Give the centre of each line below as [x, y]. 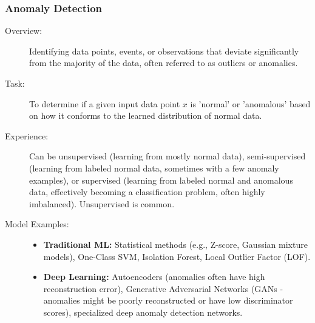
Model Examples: [37, 224]
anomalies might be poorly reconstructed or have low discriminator [168, 300]
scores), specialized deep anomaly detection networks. [143, 312]
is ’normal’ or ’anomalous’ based [250, 103]
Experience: [27, 135]
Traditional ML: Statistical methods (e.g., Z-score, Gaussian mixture [175, 244]
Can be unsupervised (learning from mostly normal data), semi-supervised [168, 156]
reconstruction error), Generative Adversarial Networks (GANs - [163, 288]
